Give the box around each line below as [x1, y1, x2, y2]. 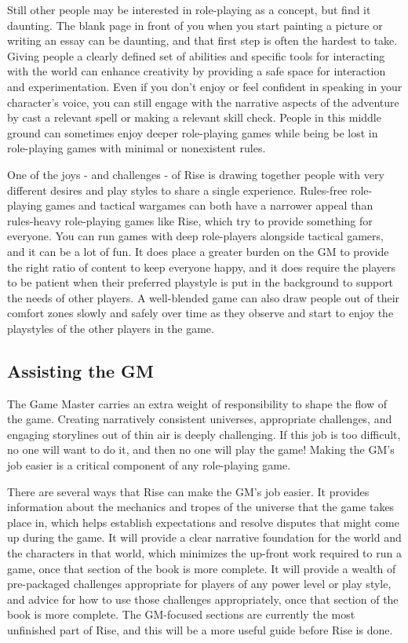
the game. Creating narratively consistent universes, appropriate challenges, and [7, 411, 392, 427]
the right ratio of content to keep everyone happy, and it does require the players [7, 258, 396, 275]
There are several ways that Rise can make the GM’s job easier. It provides [7, 483, 370, 499]
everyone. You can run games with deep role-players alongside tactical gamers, [7, 228, 384, 244]
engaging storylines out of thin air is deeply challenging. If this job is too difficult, [7, 426, 401, 442]
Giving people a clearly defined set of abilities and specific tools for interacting [7, 47, 385, 64]
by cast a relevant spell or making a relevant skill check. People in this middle [7, 109, 381, 126]
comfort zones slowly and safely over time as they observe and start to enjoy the [7, 305, 394, 321]
